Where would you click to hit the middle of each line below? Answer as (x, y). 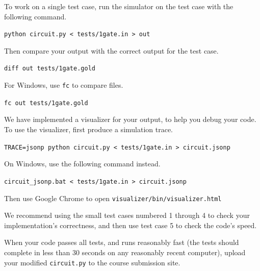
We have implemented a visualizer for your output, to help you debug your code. (130, 119)
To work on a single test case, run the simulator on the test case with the (119, 6)
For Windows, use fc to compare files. (64, 85)
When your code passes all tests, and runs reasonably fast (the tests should (122, 242)
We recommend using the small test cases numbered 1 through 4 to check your (127, 215)
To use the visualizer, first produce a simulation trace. (89, 129)
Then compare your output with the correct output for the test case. (111, 50)
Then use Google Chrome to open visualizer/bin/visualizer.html (113, 198)
